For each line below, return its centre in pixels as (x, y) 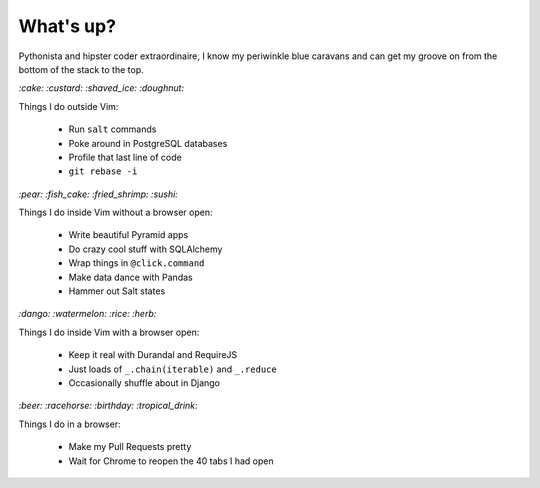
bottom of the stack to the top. (81, 69)
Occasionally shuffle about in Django (144, 382)
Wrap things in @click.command (136, 263)
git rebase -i (103, 171)
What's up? (67, 26)
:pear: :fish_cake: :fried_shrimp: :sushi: (98, 194)
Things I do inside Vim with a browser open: (109, 332)
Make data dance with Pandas (131, 277)
